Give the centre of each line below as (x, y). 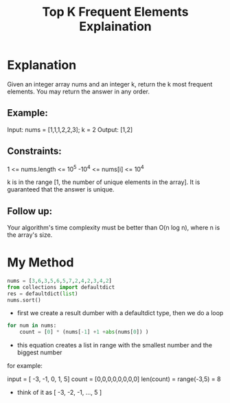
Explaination (115, 26)
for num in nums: (32, 326)
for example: (25, 366)
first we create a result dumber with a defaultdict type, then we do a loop (120, 313)
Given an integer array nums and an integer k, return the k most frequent (110, 84)
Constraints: (34, 151)
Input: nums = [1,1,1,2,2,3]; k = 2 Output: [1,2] (70, 129)
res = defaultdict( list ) (43, 293)
